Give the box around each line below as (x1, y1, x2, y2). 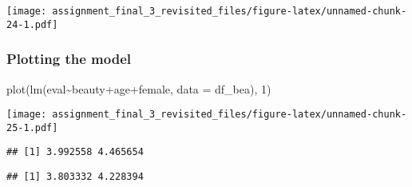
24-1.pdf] (6, 18, 58, 30)
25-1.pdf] (6, 121, 58, 133)
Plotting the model (6, 49, 132, 69)
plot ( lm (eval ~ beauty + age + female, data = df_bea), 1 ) (6, 80, 271, 97)
